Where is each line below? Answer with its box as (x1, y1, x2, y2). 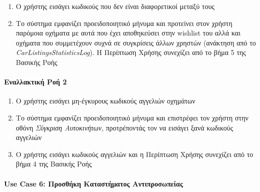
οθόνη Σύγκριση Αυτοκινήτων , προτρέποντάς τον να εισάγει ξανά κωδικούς (16, 122, 233, 132)
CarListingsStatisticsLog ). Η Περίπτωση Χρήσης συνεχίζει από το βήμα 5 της (16, 47, 246, 57)
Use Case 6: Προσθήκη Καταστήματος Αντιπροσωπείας (4, 178, 183, 188)
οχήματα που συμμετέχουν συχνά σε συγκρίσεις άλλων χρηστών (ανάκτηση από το (16, 37, 256, 47)
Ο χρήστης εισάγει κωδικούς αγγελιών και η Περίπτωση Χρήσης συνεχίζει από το (16, 148, 253, 159)
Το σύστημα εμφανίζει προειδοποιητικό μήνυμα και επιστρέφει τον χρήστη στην (16, 112, 248, 122)
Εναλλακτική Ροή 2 (4, 76, 67, 87)
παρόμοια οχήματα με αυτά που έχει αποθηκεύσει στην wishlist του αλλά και (16, 27, 240, 38)
